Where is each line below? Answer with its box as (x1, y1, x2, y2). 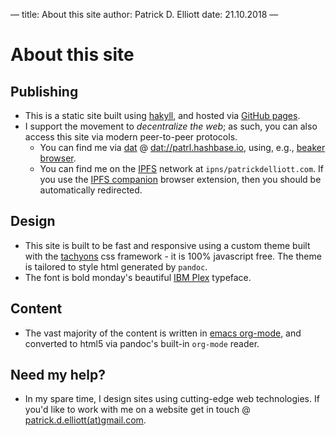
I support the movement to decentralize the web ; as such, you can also (24, 120, 318, 132)
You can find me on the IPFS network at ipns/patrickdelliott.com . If (39, 163, 325, 174)
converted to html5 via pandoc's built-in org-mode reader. (24, 337, 260, 349)
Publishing (10, 83, 79, 100)
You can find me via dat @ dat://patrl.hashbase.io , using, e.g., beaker (39, 142, 326, 153)
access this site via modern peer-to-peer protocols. (24, 131, 238, 143)
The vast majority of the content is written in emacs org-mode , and (24, 327, 302, 339)
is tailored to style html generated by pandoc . (24, 260, 208, 273)
